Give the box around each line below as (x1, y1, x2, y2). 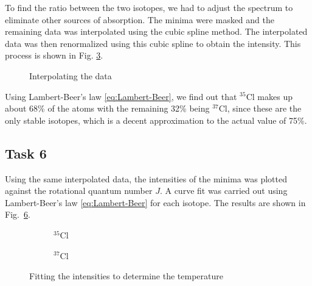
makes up (257, 90, 293, 102)
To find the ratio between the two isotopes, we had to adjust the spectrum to (5, 1, 293, 13)
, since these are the (227, 102, 302, 115)
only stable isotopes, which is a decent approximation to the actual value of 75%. (5, 113, 307, 126)
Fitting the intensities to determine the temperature (29, 270, 223, 282)
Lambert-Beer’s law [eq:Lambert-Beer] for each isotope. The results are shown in (5, 196, 306, 209)
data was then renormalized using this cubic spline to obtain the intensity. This (5, 37, 301, 49)
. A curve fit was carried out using (159, 184, 288, 197)
